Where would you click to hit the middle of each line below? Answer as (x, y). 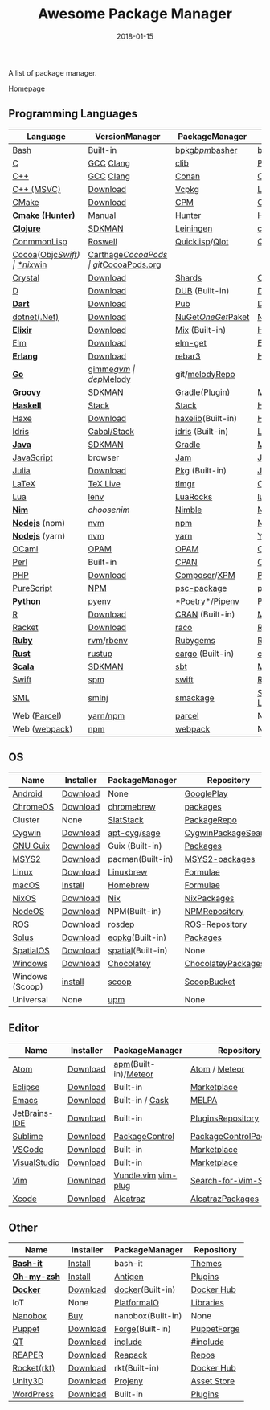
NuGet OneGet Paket (213, 317)
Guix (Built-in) (135, 846)
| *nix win (30, 264)
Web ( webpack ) (43, 728)
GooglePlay (206, 793)
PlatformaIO (136, 1303)
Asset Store (213, 1381)
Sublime (28, 1137)
